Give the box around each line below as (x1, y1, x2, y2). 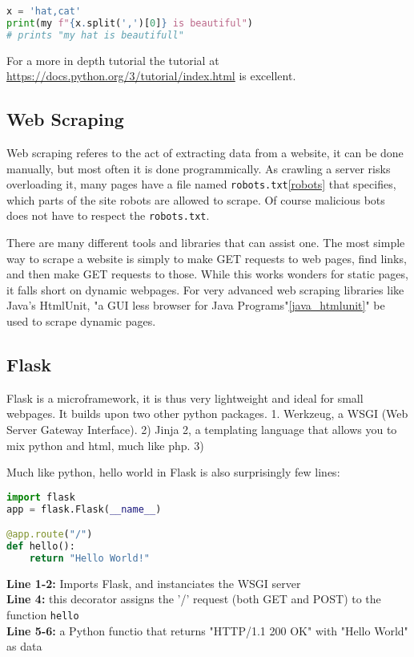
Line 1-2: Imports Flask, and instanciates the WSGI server (6, 574, 301, 591)
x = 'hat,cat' (6, 6, 82, 17)
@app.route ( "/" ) (6, 529, 93, 541)
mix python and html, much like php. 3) (6, 436, 204, 453)
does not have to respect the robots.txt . (6, 207, 210, 224)
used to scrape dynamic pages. (6, 313, 156, 330)
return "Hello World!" (29, 553, 150, 564)
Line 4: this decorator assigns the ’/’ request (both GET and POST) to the (6, 590, 381, 607)
